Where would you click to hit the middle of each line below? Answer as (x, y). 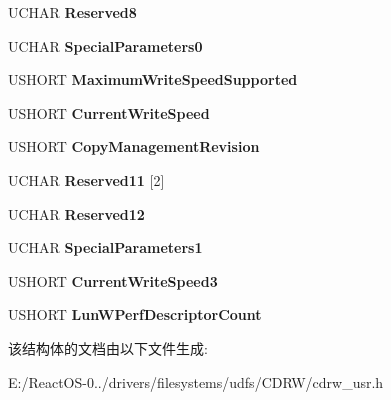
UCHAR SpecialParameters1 (105, 247)
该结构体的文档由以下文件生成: (108, 347)
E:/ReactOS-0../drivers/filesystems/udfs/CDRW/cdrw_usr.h (196, 381)
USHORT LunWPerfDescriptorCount (135, 314)
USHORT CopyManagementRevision (134, 146)
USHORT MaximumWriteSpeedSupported (153, 79)
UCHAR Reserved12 (76, 213)
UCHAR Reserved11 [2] (86, 179)
